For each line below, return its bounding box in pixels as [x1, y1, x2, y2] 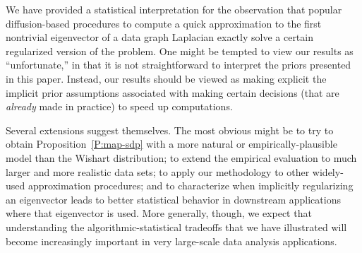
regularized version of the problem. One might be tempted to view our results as [6, 43, 354, 58]
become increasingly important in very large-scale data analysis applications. [6, 233, 337, 248]
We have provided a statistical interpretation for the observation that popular [6, 2, 342, 16]
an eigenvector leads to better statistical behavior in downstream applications [6, 192, 341, 206]
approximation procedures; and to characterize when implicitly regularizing [28, 178, 354, 193]
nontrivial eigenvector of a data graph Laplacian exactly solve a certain [6, 30, 313, 45]
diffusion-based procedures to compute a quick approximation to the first [6, 16, 322, 30]
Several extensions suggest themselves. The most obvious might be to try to [6, 122, 334, 137]
